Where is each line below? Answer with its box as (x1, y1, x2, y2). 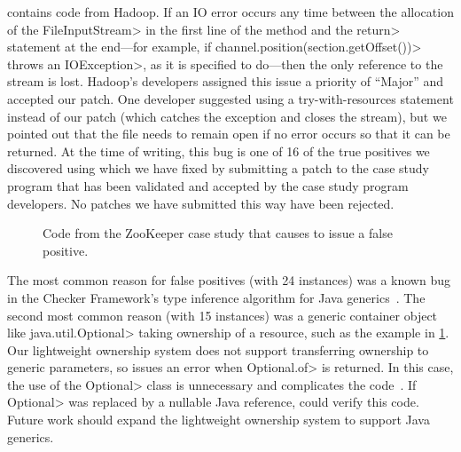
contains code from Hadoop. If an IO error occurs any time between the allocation (7, 3, 454, 20)
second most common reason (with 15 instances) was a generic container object (7, 305, 438, 324)
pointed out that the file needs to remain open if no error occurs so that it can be (7, 124, 450, 143)
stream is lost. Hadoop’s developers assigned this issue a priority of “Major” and (7, 72, 444, 91)
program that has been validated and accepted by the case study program (7, 176, 409, 194)
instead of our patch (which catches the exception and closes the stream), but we (7, 107, 447, 125)
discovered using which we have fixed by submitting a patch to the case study (7, 159, 429, 178)
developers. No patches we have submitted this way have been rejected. (7, 194, 395, 212)
